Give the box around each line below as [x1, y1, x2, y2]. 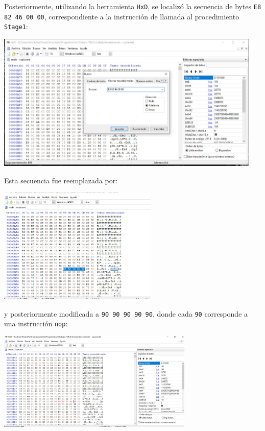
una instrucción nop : [4, 318, 68, 329]
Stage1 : [4, 21, 28, 32]
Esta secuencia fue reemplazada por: [4, 175, 118, 185]
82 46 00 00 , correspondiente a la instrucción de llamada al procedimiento [4, 11, 239, 21]
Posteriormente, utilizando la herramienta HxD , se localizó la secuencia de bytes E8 [4, 1, 261, 11]
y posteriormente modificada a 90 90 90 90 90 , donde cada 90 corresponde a [4, 308, 248, 319]
